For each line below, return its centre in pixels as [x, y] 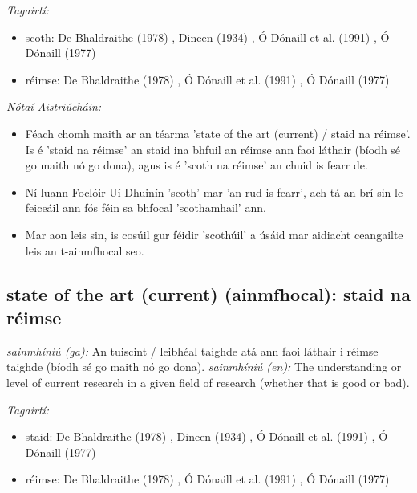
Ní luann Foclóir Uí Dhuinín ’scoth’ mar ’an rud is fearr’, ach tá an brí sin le [214, 191]
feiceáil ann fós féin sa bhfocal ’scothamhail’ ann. [146, 208]
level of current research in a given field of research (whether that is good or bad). [208, 382]
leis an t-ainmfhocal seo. [85, 250]
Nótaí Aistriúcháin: [54, 106]
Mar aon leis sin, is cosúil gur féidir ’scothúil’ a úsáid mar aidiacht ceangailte [214, 234]
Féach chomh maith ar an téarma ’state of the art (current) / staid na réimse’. [218, 133]
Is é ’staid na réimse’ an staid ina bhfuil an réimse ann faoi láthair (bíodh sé [213, 149]
